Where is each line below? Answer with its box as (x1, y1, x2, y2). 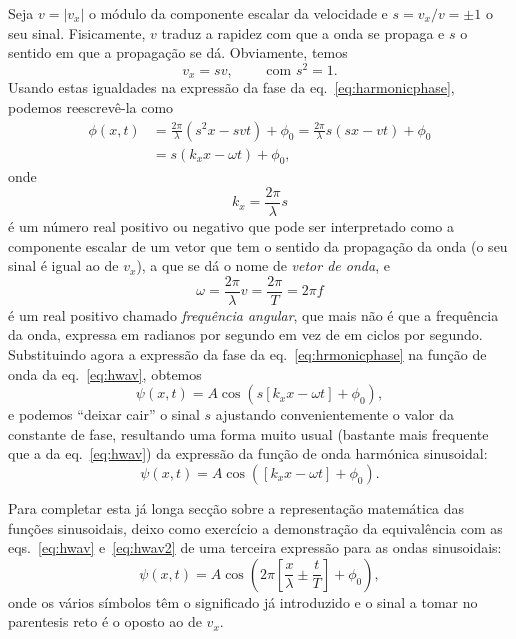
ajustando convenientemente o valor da (215, 404, 454, 425)
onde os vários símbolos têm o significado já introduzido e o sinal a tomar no (8, 591, 478, 612)
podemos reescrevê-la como (8, 96, 174, 117)
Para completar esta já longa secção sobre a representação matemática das (8, 498, 465, 519)
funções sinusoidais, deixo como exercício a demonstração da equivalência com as (8, 517, 503, 538)
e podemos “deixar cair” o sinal (8, 404, 200, 425)
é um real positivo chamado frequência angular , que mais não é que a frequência (8, 304, 499, 325)
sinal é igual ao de (8, 255, 119, 276)
